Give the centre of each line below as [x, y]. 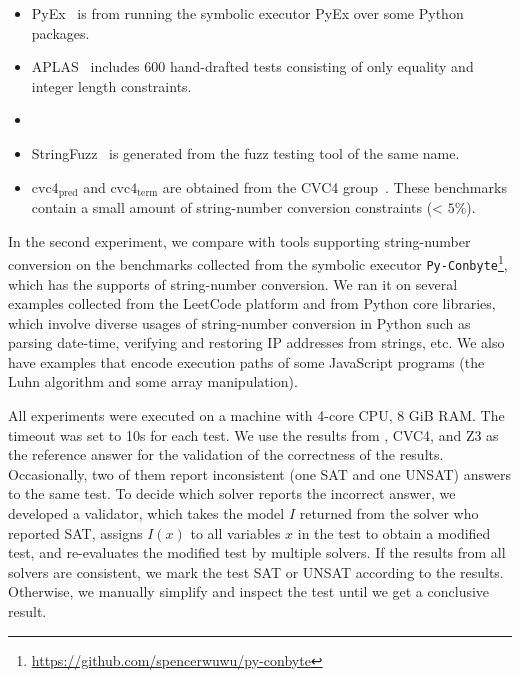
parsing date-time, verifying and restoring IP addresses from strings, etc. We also [256, 342]
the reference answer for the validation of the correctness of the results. [226, 454]
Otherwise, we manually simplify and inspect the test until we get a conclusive [249, 591]
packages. [60, 32]
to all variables [235, 532]
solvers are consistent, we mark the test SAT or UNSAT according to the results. [256, 571]
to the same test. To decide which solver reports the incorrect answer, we [232, 493]
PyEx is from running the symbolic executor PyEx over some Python [247, 13]
